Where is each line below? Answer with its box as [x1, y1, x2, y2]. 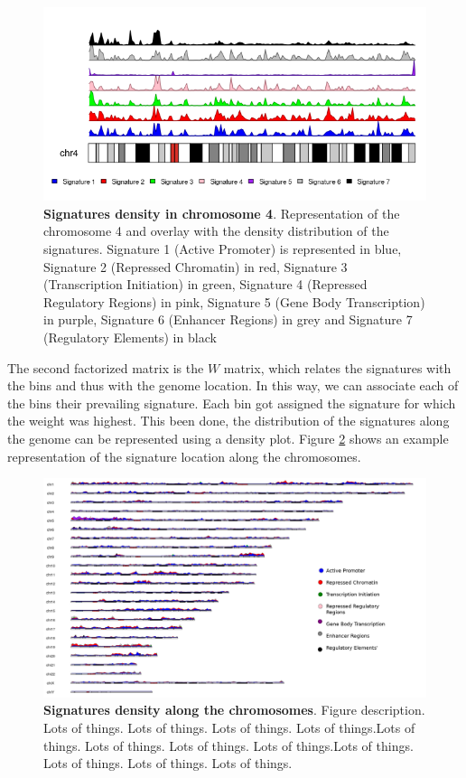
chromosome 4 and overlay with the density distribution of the [43, 221, 389, 240]
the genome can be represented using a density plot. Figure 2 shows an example [7, 429, 449, 447]
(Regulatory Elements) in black [43, 328, 217, 347]
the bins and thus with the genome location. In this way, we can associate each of [7, 376, 459, 395]
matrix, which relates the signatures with [223, 358, 452, 377]
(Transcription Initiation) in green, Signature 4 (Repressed [43, 275, 368, 294]
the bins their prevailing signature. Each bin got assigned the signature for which [7, 393, 456, 412]
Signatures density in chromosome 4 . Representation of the [43, 203, 400, 222]
